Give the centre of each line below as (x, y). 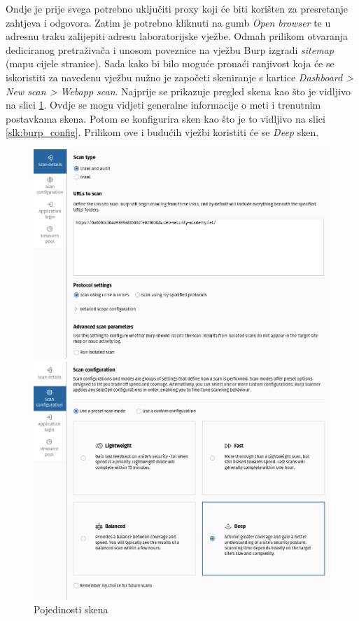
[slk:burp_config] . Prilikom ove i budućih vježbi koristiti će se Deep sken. (162, 132)
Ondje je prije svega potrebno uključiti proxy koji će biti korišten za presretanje (177, 8)
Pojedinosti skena (71, 609)
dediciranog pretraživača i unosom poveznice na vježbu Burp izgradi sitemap (170, 49)
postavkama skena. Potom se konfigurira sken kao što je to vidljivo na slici (166, 118)
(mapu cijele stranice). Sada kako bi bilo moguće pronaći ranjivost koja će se (170, 63)
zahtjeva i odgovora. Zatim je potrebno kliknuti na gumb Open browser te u (168, 22)
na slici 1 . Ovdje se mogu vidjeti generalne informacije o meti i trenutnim (163, 105)
